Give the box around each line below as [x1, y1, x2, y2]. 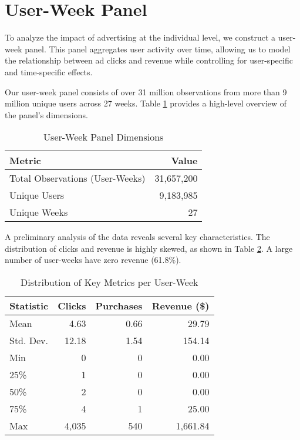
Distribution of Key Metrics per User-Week [21, 275, 198, 289]
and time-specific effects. [5, 65, 93, 78]
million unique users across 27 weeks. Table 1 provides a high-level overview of [5, 97, 287, 109]
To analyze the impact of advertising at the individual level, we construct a [5, 31, 276, 44]
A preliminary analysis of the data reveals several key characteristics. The [5, 231, 270, 243]
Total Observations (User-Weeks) [9, 171, 146, 185]
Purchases [95, 299, 143, 313]
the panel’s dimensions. [5, 108, 88, 121]
